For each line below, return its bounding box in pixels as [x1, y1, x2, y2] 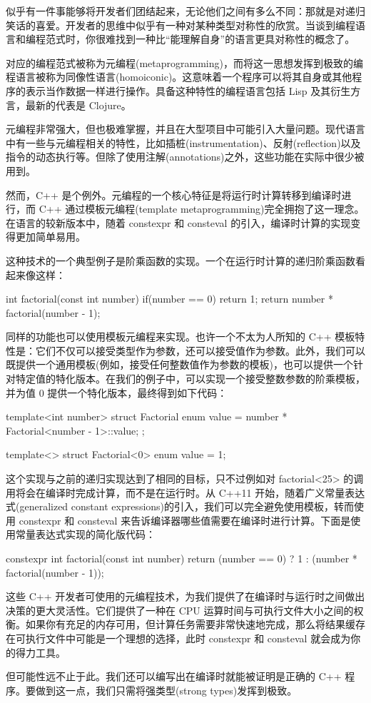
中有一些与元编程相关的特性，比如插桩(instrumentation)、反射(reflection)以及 [6, 135, 361, 150]
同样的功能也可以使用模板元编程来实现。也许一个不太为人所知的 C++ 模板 [6, 329, 355, 344]
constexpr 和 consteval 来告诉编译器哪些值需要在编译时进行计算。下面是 [19, 512, 351, 527]
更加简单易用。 [15, 229, 86, 244]
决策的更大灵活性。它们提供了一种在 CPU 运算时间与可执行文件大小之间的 [6, 602, 354, 617]
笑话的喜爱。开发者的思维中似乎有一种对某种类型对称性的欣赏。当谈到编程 [6, 17, 355, 32]
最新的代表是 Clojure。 [25, 97, 131, 112]
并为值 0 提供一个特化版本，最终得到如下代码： [6, 385, 228, 400]
